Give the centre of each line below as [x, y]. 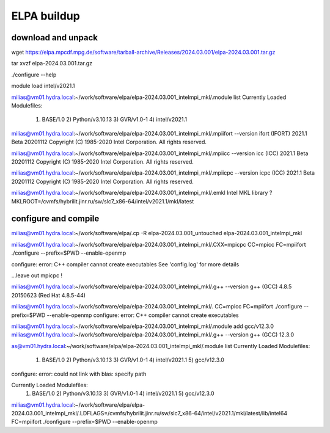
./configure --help [34, 75]
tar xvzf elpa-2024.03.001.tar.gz [52, 64]
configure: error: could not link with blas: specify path [79, 374]
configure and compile [55, 219]
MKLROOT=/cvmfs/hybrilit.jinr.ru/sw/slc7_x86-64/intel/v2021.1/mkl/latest [103, 201]
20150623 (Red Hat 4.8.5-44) [48, 295]
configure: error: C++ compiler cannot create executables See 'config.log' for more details [125, 264]
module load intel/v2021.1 [43, 86]
